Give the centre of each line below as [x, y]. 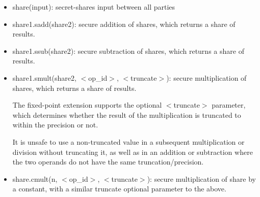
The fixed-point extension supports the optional [87, 105]
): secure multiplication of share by [201, 178]
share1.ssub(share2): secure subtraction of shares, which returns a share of [128, 51]
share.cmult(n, [35, 178]
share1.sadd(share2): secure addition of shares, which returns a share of [124, 24]
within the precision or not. [55, 125]
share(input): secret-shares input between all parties [94, 7]
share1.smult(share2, [44, 77]
